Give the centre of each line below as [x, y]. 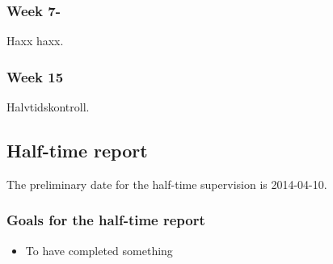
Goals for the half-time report [106, 220]
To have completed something [99, 250]
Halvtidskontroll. [48, 107]
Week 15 [35, 76]
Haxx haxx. [35, 41]
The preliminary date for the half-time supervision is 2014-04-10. [167, 184]
